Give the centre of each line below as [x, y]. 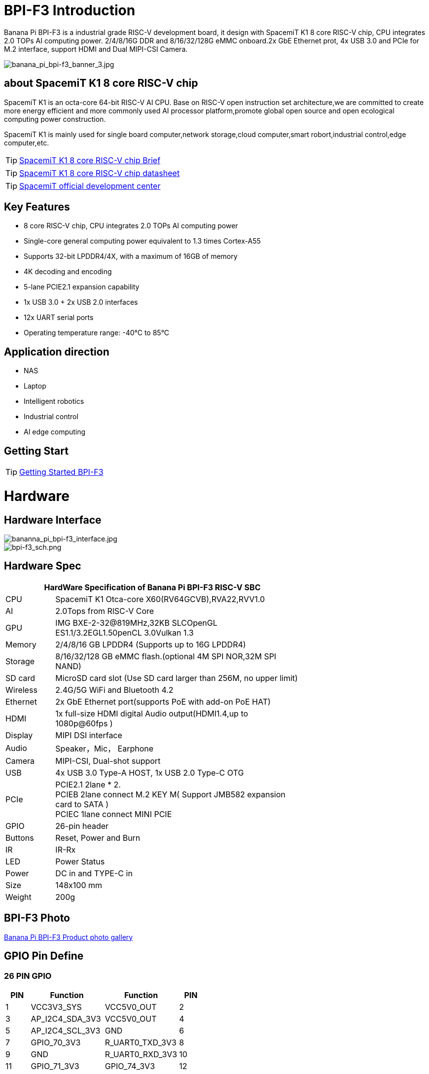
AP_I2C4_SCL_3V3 [66, 1030]
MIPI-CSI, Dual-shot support [108, 761]
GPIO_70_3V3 [56, 1042]
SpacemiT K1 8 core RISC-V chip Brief [90, 160]
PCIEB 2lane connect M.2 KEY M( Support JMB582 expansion [170, 794]
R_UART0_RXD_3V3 [141, 1054]
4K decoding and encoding [68, 272]
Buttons [20, 838]
